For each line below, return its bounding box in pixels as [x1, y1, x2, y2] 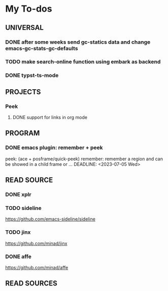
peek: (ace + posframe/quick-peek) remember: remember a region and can [5, 156, 163, 162]
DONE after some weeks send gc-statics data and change [5, 39, 151, 46]
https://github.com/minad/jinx [5, 240, 68, 246]
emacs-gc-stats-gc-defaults [5, 45, 78, 52]
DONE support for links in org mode [12, 115, 88, 121]
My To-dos [5, 3, 52, 15]
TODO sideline [5, 204, 42, 211]
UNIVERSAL [5, 23, 44, 32]
